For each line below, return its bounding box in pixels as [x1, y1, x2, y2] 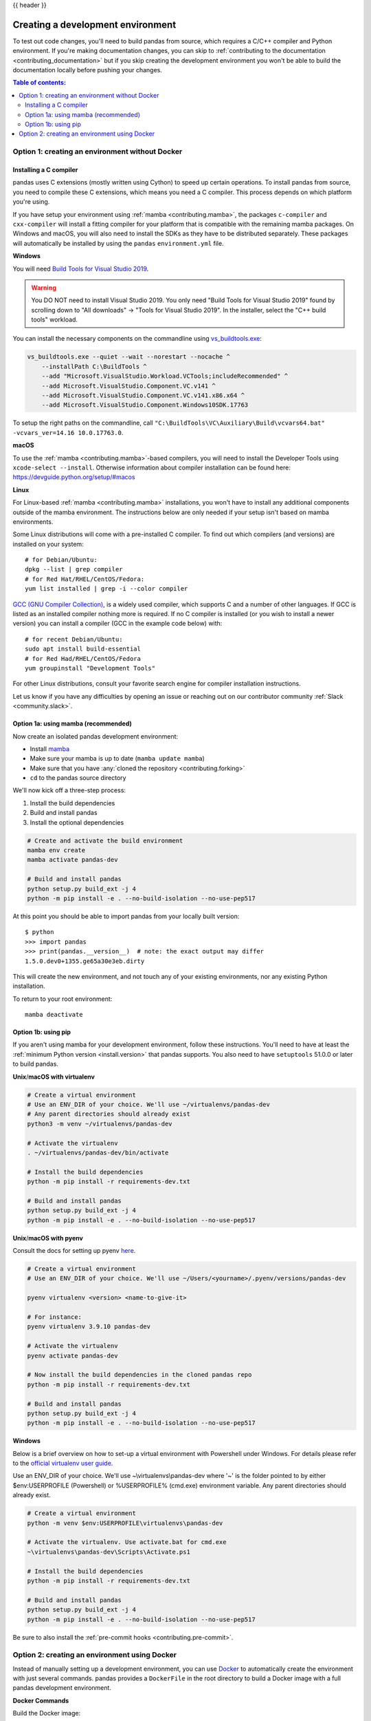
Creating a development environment [12, 19, 177, 30]
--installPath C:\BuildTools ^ [41, 362, 147, 370]
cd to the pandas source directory [30, 774, 126, 782]
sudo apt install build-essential [25, 645, 141, 653]
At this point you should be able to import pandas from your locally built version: [12, 912, 240, 920]
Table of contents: [12, 78, 67, 87]
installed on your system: [12, 540, 84, 548]
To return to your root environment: [12, 995, 113, 1003]
